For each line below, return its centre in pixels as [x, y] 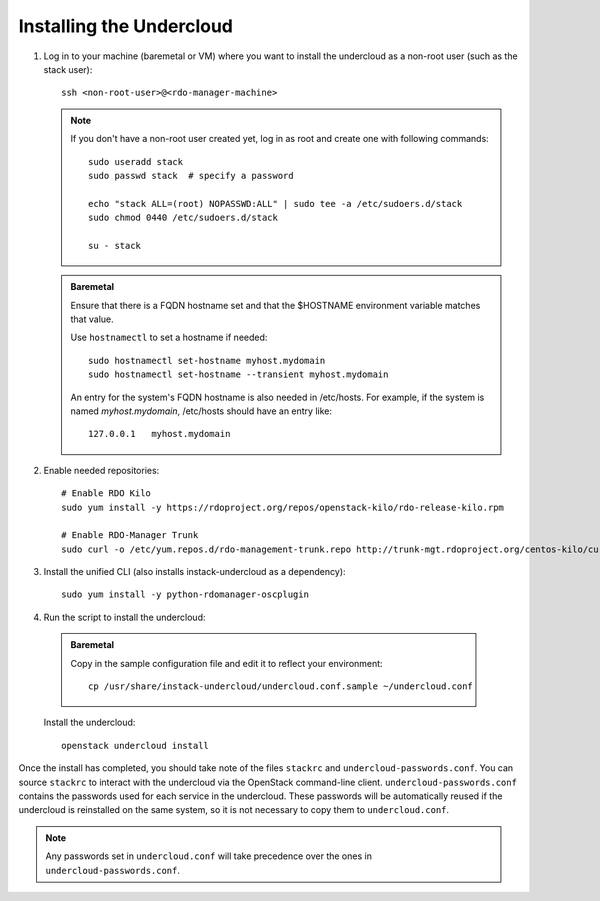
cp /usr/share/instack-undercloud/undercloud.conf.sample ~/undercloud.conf [281, 686]
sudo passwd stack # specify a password [191, 175]
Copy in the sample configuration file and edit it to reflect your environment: [227, 663]
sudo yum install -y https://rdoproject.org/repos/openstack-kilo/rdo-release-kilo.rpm [283, 507]
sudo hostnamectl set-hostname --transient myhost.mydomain [238, 374]
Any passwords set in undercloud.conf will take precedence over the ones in [208, 856]
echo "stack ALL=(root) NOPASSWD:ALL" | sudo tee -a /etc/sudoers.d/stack [275, 203]
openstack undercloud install [135, 745]
